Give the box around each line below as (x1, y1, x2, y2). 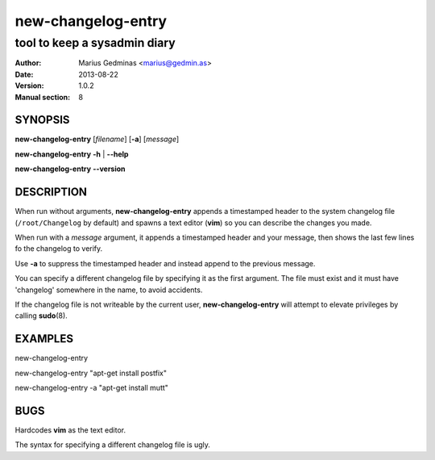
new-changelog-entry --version (14, 164, 126, 174)
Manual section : (14, 92, 71, 102)
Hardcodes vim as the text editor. (14, 424, 126, 435)
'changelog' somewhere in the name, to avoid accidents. (14, 285, 203, 295)
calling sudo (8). (14, 311, 68, 320)
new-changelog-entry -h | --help (14, 149, 129, 159)
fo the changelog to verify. (14, 244, 103, 253)
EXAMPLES (14, 332, 74, 346)
